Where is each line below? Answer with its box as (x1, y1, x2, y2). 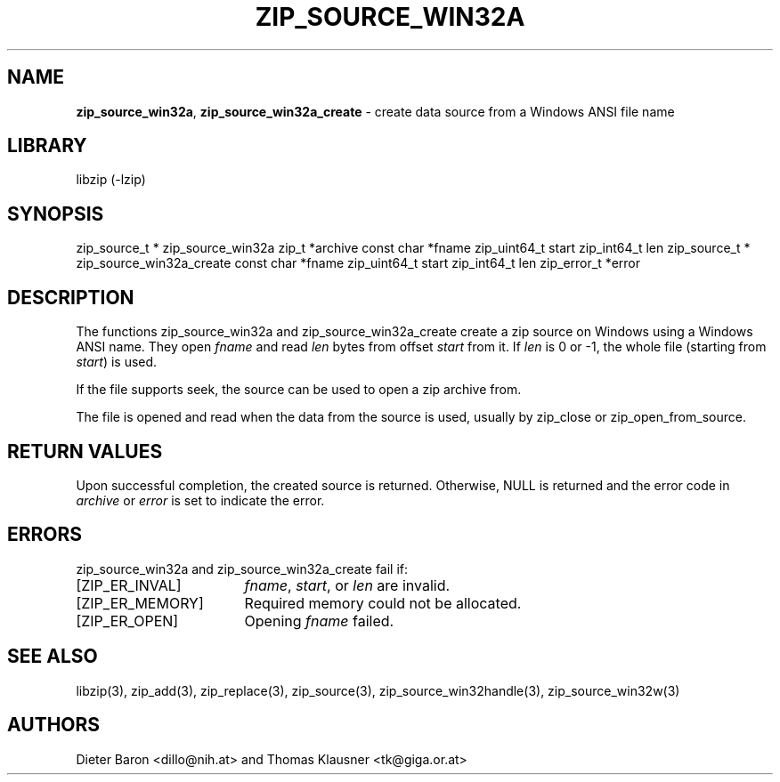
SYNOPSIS (7, 202, 104, 225)
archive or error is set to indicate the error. (76, 492, 325, 508)
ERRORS (7, 523, 83, 546)
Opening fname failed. (244, 611, 394, 630)
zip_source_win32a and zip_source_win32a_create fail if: (76, 560, 409, 576)
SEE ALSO (7, 645, 98, 668)
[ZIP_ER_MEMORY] (76, 593, 204, 612)
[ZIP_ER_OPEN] (76, 611, 179, 630)
